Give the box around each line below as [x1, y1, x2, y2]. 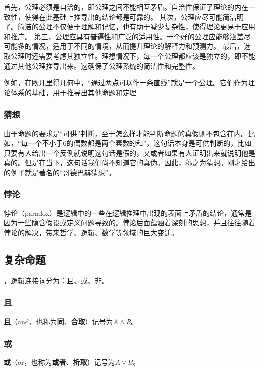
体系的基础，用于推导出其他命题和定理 [10, 87, 136, 97]
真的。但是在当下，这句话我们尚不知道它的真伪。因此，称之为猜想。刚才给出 [4, 157, 255, 168]
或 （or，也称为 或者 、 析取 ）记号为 [4, 357, 115, 367]
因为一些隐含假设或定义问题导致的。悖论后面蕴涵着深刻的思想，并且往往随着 [4, 217, 255, 228]
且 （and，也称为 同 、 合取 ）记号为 [4, 316, 113, 326]
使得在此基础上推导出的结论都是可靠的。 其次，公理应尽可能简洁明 [24, 11, 244, 22]
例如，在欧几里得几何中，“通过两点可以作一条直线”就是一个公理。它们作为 [4, 77, 248, 88]
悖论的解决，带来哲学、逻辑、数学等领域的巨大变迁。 [4, 227, 178, 237]
